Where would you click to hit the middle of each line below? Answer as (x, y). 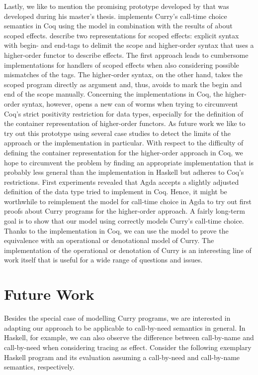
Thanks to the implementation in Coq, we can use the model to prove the (116, 230)
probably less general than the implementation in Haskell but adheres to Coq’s (124, 172)
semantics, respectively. (39, 367)
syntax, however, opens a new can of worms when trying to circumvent (130, 103)
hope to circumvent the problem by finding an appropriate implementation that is (129, 162)
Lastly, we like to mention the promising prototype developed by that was (117, 6)
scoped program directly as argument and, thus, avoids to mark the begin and (123, 84)
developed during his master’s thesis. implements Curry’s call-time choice (116, 16)
